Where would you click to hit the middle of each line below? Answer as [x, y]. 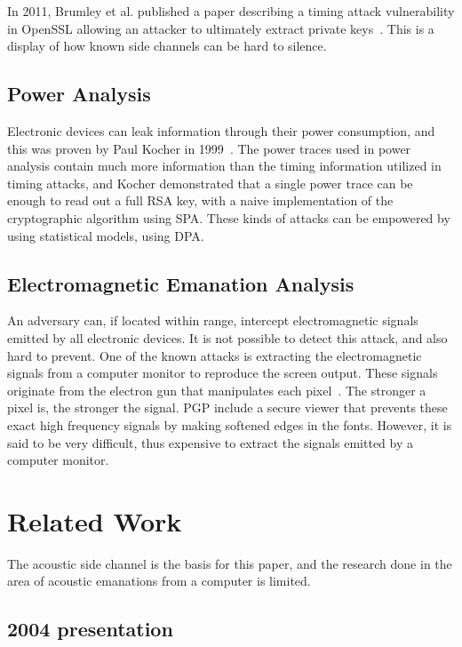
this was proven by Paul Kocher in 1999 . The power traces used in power [209, 148]
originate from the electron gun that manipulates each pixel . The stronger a [217, 390]
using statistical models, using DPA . [106, 235]
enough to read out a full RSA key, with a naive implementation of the [200, 200]
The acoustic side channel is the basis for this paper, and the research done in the [230, 563]
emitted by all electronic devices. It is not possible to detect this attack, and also [227, 337]
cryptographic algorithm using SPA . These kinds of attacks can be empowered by [229, 217]
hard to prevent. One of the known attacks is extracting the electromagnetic [215, 355]
